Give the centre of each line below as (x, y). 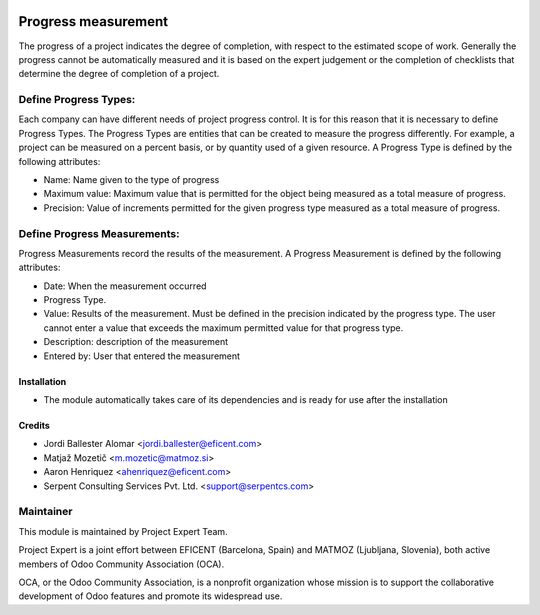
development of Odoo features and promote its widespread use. (150, 596)
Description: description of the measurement (136, 342)
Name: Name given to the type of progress (131, 179)
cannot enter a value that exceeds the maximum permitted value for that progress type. (223, 327)
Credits (34, 426)
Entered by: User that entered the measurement (141, 356)
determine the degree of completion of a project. (119, 74)
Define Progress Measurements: (99, 233)
